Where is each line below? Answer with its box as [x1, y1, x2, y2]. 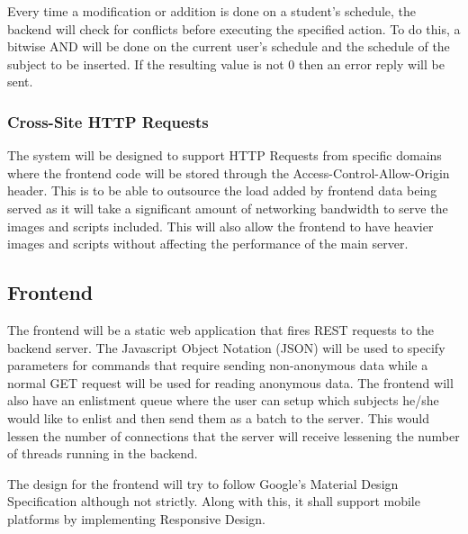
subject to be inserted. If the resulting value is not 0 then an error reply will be [7, 54, 445, 73]
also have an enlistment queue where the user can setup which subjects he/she [7, 391, 439, 410]
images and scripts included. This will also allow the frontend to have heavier [7, 216, 434, 235]
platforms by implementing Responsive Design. [7, 509, 265, 528]
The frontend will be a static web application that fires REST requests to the [7, 320, 435, 339]
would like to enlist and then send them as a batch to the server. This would [7, 408, 430, 427]
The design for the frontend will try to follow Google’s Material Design [7, 474, 399, 493]
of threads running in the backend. [7, 444, 198, 463]
